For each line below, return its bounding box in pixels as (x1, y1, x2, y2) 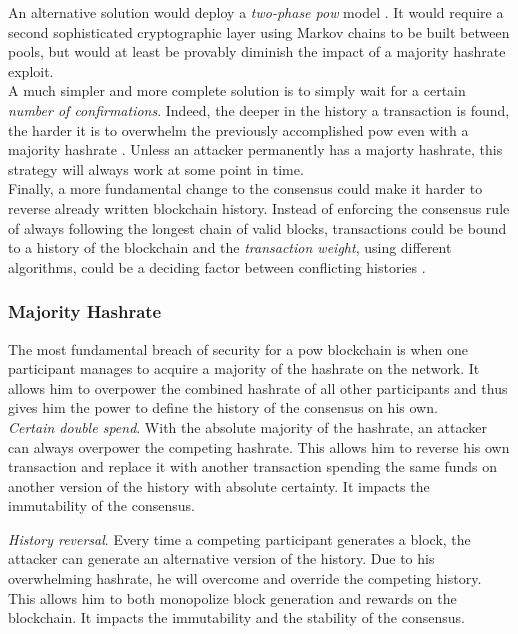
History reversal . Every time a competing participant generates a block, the (8, 528, 471, 549)
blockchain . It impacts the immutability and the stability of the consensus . (8, 607, 465, 628)
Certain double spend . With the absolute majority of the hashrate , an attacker (8, 416, 487, 437)
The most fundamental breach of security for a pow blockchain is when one (8, 338, 469, 359)
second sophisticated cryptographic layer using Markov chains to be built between (8, 21, 510, 42)
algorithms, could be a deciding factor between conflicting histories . (8, 256, 426, 277)
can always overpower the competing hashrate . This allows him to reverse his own (8, 436, 510, 457)
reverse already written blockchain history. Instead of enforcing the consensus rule (8, 197, 510, 218)
